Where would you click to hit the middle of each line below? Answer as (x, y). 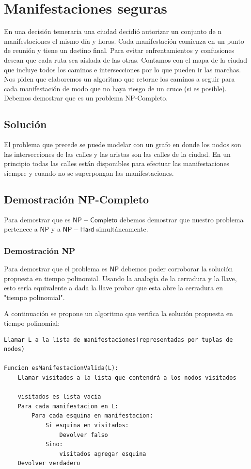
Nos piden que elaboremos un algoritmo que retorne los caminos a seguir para (119, 79)
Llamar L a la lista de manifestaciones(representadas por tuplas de (118, 340)
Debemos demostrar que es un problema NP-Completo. (86, 98)
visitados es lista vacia (59, 397)
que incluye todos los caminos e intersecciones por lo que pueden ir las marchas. (123, 69)
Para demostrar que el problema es (56, 269)
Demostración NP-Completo (77, 199)
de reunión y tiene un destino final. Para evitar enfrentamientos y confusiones (119, 50)
